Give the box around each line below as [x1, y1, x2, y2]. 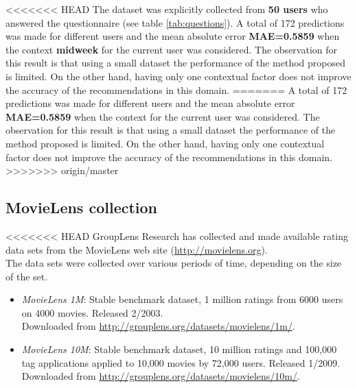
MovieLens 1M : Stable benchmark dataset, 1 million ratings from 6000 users [21, 292, 343, 306]
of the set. [5, 269, 48, 283]
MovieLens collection [5, 197, 158, 218]
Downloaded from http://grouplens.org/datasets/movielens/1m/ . [21, 319, 295, 333]
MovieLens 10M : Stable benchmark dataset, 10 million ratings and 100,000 [21, 342, 337, 356]
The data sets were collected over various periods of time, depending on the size [5, 256, 342, 270]
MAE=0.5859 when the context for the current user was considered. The [5, 109, 320, 123]
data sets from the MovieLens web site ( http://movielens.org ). [5, 242, 268, 256]
